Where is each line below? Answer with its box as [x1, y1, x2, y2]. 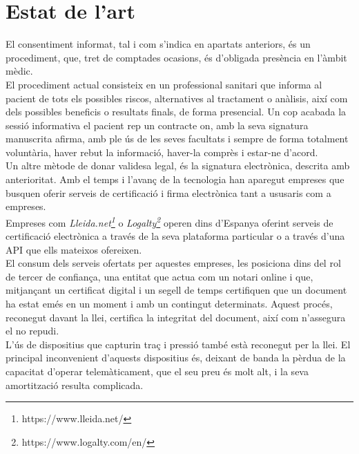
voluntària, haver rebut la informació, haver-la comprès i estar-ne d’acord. [6, 144, 318, 159]
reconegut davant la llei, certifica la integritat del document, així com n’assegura [6, 310, 346, 324]
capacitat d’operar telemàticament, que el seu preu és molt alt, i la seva [6, 364, 309, 379]
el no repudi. [6, 323, 59, 338]
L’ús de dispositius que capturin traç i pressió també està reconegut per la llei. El [6, 337, 351, 351]
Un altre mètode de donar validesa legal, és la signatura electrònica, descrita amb [6, 158, 350, 173]
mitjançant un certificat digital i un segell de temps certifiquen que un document [6, 283, 347, 297]
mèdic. [6, 64, 33, 78]
